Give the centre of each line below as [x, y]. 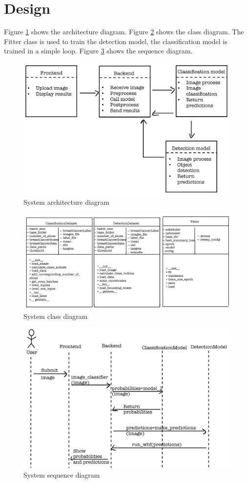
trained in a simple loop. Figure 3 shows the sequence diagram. [98, 51]
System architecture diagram [66, 202]
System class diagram [56, 316]
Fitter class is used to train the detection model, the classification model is [116, 41]
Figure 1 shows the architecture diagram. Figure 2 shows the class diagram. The [124, 32]
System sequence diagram [62, 474]
